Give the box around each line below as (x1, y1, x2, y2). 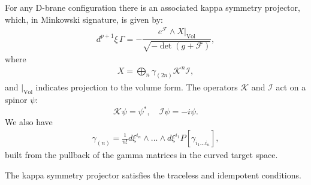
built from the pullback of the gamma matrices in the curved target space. (5, 148, 278, 161)
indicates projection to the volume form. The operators (35, 80, 238, 93)
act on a (276, 80, 306, 93)
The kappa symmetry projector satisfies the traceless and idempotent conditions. (5, 168, 301, 181)
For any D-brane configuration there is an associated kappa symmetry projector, (5, 1, 300, 13)
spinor (5, 93, 28, 106)
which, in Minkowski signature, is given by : (5, 13, 163, 25)
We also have (5, 116, 53, 128)
